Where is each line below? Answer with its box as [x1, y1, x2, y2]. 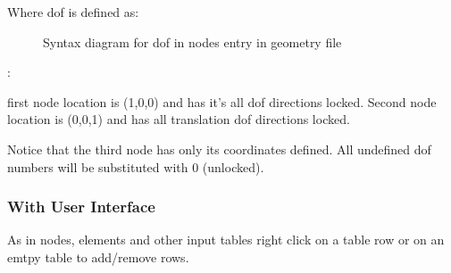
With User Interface [7, 195, 155, 218]
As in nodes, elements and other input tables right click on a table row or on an [7, 230, 445, 249]
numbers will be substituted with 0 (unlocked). [7, 157, 264, 176]
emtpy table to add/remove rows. [7, 247, 189, 266]
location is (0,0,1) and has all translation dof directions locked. [7, 110, 350, 128]
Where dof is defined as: [7, 3, 139, 21]
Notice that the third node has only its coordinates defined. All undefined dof [7, 139, 431, 158]
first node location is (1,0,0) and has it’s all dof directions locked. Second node [7, 92, 437, 111]
